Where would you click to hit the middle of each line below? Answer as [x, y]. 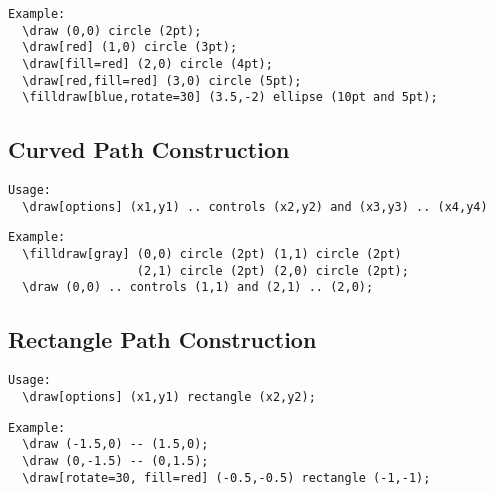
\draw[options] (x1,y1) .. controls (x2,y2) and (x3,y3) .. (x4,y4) [255, 206]
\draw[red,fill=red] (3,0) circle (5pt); [162, 80]
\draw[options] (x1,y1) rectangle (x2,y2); [169, 396]
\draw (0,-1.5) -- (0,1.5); [115, 460]
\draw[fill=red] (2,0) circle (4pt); [147, 63]
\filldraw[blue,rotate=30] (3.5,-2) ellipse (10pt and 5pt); [230, 97]
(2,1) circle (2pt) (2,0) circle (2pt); [272, 270]
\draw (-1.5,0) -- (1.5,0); [115, 444]
